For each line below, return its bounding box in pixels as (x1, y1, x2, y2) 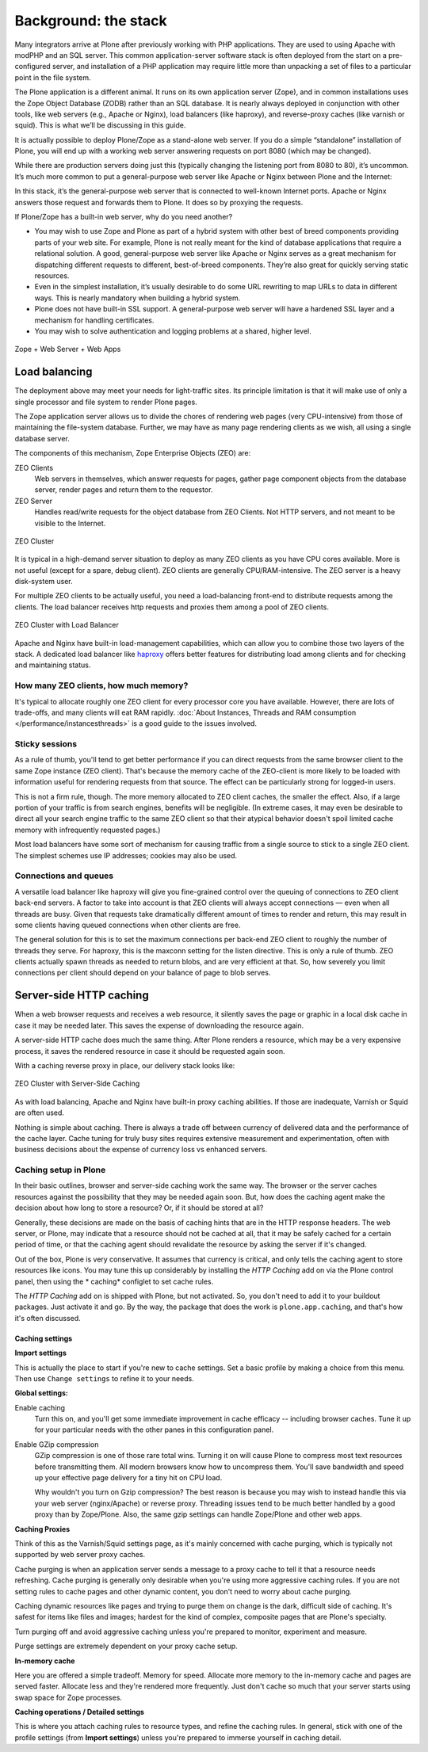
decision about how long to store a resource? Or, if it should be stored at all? (14, 1203, 264, 1212)
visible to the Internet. (34, 518, 106, 528)
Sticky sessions (14, 739, 78, 750)
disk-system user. (14, 577, 73, 586)
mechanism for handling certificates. (34, 315, 155, 325)
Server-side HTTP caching (14, 989, 150, 1002)
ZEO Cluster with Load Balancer (14, 620, 119, 630)
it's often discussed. (14, 1313, 81, 1323)
